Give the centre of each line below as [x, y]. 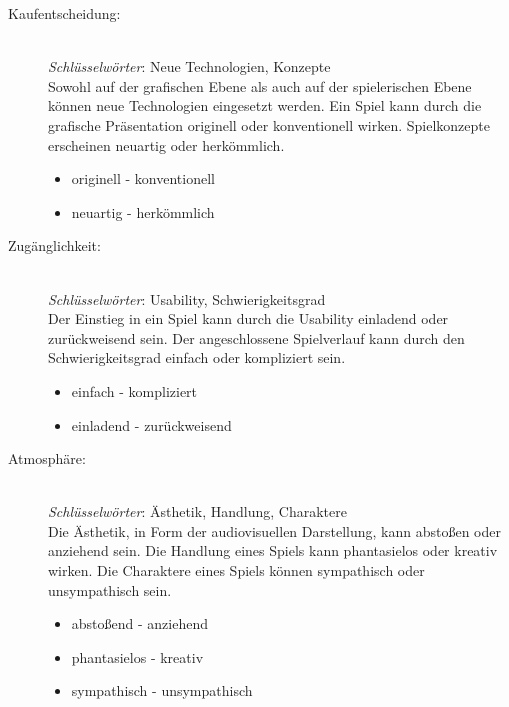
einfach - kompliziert [134, 390]
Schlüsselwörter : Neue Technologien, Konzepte [189, 66]
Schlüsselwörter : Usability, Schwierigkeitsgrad [187, 298]
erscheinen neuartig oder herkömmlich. [166, 144]
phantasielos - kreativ [137, 656]
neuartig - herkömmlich [143, 211]
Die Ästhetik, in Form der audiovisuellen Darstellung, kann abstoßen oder [274, 530]
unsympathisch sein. [110, 589]
